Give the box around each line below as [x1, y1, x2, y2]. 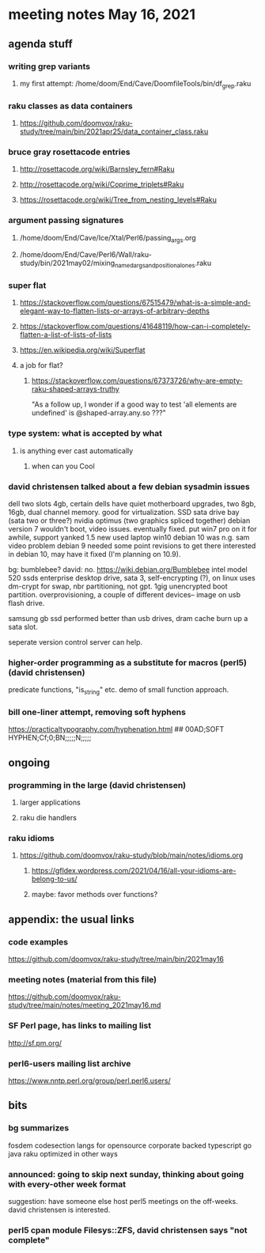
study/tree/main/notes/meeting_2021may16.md [8, 1001, 161, 1010]
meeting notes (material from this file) [8, 975, 157, 986]
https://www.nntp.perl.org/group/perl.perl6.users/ [8, 1076, 172, 1085]
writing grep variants [8, 61, 91, 72]
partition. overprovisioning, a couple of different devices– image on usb [8, 590, 241, 600]
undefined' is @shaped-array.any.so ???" [31, 408, 166, 418]
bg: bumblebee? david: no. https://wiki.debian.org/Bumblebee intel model [8, 565, 248, 574]
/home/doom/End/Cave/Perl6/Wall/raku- [19, 250, 153, 259]
